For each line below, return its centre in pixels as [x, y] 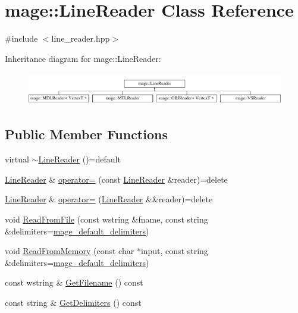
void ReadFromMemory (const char [70, 251]
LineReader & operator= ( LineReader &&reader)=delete [109, 199]
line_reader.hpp [81, 38]
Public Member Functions [86, 134]
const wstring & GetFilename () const [74, 282]
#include [21, 38]
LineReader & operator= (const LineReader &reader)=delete [116, 179]
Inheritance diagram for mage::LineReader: [83, 58]
